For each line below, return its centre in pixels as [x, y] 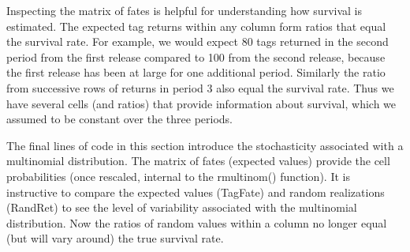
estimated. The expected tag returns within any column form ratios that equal [196, 26]
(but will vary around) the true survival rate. [115, 238]
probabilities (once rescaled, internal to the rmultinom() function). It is [178, 176]
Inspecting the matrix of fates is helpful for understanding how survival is [184, 10]
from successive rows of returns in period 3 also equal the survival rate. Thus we [200, 87]
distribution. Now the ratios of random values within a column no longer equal [197, 222]
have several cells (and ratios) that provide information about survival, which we [201, 103]
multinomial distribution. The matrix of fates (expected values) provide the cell [198, 161]
